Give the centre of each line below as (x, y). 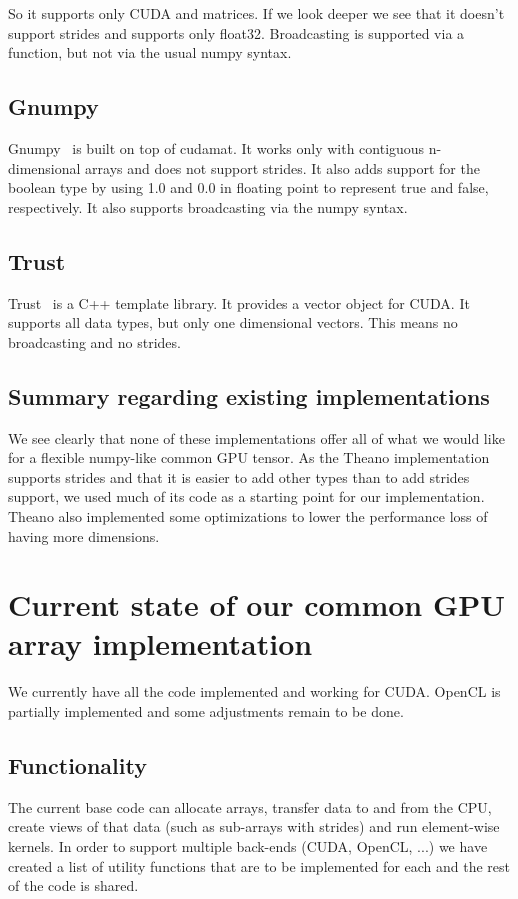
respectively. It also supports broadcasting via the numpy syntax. (208, 206)
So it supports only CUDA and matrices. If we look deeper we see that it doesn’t (256, 13)
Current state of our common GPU (257, 604)
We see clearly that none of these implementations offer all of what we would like (256, 437)
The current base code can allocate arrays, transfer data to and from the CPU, (250, 806)
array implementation (160, 643)
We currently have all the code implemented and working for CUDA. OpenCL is (254, 691)
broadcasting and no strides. (94, 341)
